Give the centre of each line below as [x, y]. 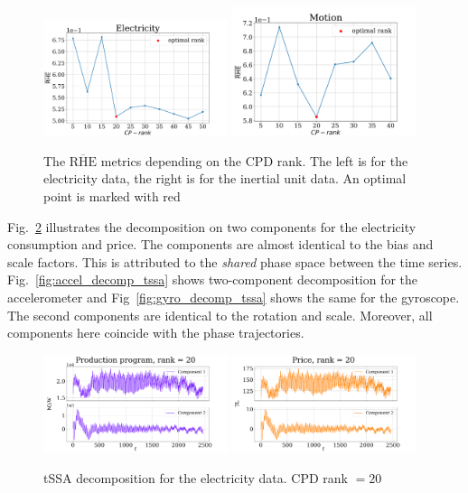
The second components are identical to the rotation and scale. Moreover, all [220, 315]
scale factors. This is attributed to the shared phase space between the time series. [235, 261]
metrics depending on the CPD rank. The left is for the [254, 160]
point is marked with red [112, 196]
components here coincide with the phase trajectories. [156, 333]
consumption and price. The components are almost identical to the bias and [220, 244]
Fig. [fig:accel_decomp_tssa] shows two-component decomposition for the [213, 279]
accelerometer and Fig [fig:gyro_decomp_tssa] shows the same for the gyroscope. [234, 298]
